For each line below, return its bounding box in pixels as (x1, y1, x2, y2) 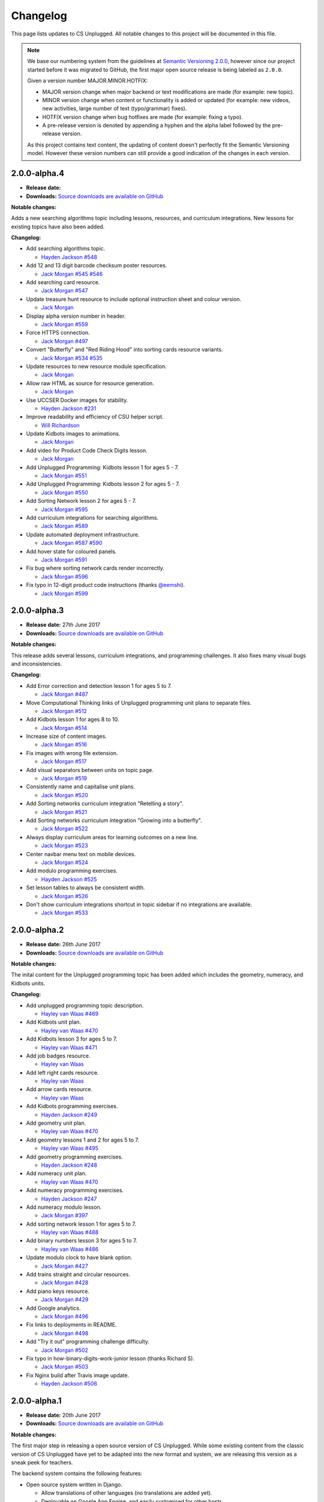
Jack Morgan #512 (41, 707, 87, 714)
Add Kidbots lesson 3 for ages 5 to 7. (26, 1035, 118, 1042)
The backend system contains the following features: (11, 1470, 143, 1477)
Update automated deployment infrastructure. (26, 531, 140, 538)
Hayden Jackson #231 (41, 404, 96, 412)
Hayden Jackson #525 (41, 875, 97, 883)
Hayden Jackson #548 (41, 253, 98, 261)
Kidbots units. (11, 979, 46, 987)
